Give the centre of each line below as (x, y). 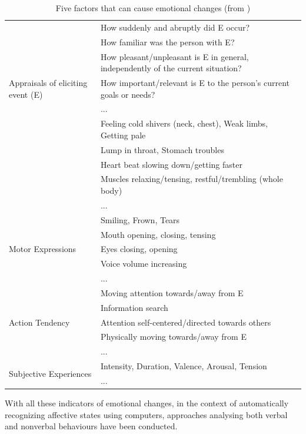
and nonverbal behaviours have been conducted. (91, 426)
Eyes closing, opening (139, 249)
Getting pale (123, 135)
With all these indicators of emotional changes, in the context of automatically (147, 403)
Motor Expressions (43, 249)
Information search (134, 307)
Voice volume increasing (144, 264)
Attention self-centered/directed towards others (186, 322)
